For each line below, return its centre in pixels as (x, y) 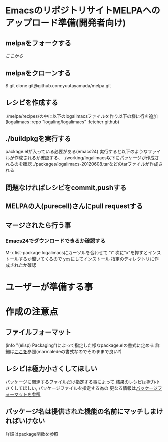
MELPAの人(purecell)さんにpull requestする (74, 206)
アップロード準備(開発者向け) (66, 23)
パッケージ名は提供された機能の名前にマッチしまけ (84, 412)
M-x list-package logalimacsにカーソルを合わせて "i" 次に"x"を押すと (77, 252)
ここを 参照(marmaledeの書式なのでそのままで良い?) (68, 352)
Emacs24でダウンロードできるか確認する (55, 241)
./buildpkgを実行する (38, 139)
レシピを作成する (32, 103)
